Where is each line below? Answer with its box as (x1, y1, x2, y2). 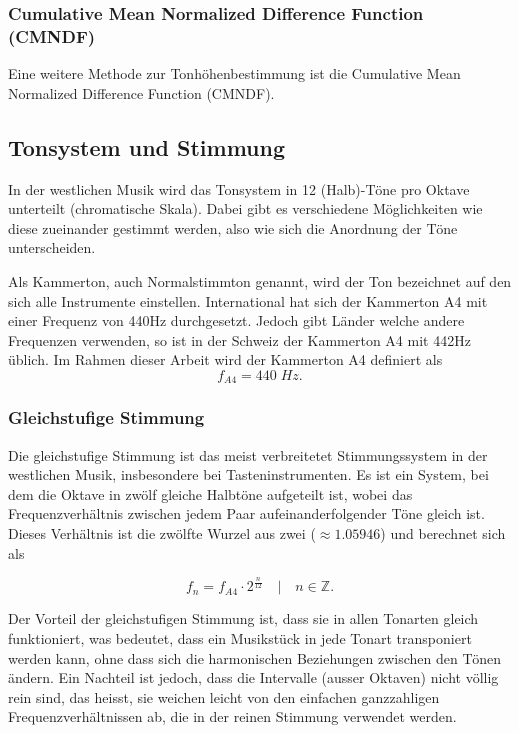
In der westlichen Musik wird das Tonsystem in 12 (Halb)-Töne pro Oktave (8, 178, 470, 199)
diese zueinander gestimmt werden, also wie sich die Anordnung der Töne (8, 217, 458, 238)
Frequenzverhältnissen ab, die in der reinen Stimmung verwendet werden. (8, 706, 457, 727)
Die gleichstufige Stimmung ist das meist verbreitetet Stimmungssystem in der (8, 444, 488, 465)
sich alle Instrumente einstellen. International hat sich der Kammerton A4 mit (8, 290, 488, 311)
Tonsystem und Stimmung (8, 131, 285, 162)
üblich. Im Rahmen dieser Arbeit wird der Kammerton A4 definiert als (8, 349, 443, 370)
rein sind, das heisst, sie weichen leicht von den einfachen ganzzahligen (8, 686, 440, 707)
